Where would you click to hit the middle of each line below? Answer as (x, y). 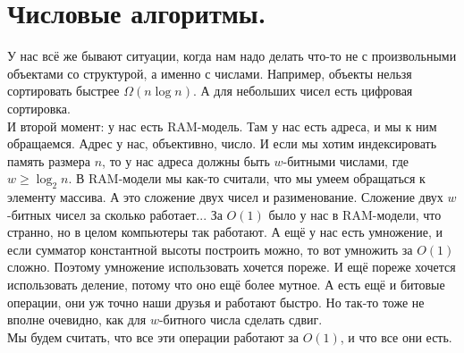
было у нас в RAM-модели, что (355, 214)
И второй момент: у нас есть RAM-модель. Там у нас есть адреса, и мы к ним (222, 126)
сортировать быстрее (63, 91)
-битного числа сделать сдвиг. (240, 319)
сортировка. (39, 108)
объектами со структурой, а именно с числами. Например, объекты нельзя (210, 73)
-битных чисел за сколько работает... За (115, 214)
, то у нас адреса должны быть (186, 160)
